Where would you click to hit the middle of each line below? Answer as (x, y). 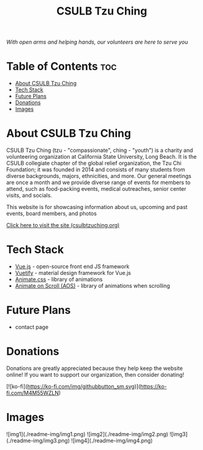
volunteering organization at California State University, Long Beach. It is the (101, 157)
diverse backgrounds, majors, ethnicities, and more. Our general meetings (99, 176)
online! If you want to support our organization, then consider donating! (95, 374)
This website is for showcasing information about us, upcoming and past (97, 207)
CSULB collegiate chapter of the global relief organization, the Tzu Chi (94, 163)
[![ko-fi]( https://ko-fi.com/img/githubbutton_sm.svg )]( (73, 386)
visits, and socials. (29, 196)
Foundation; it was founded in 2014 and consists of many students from (96, 170)
